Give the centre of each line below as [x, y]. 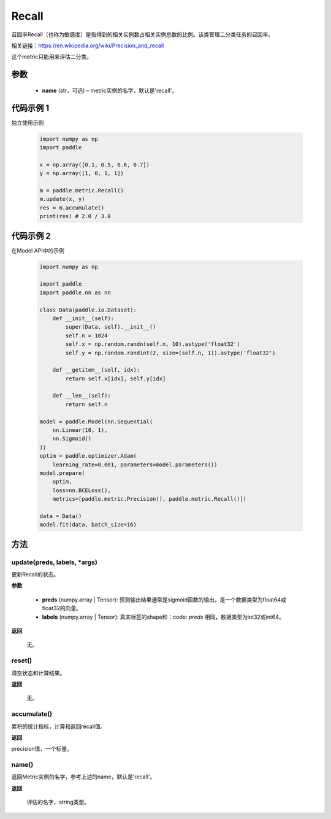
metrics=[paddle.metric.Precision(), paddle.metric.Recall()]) [150, 499]
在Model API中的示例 [38, 250]
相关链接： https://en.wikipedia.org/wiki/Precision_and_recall [88, 45]
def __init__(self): [83, 318]
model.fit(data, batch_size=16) [88, 525]
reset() [22, 660]
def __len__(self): [82, 396]
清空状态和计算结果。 [38, 673]
